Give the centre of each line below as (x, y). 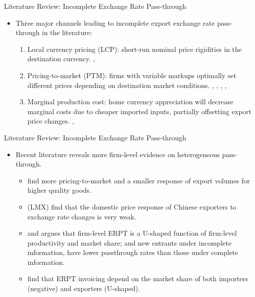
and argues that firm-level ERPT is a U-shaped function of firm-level (132, 233)
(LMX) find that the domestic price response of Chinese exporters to (132, 206)
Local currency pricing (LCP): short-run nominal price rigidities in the (135, 49)
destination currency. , (61, 59)
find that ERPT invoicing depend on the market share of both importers (138, 278)
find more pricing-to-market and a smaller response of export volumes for (139, 180)
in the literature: (67, 32)
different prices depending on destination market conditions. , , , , (127, 85)
